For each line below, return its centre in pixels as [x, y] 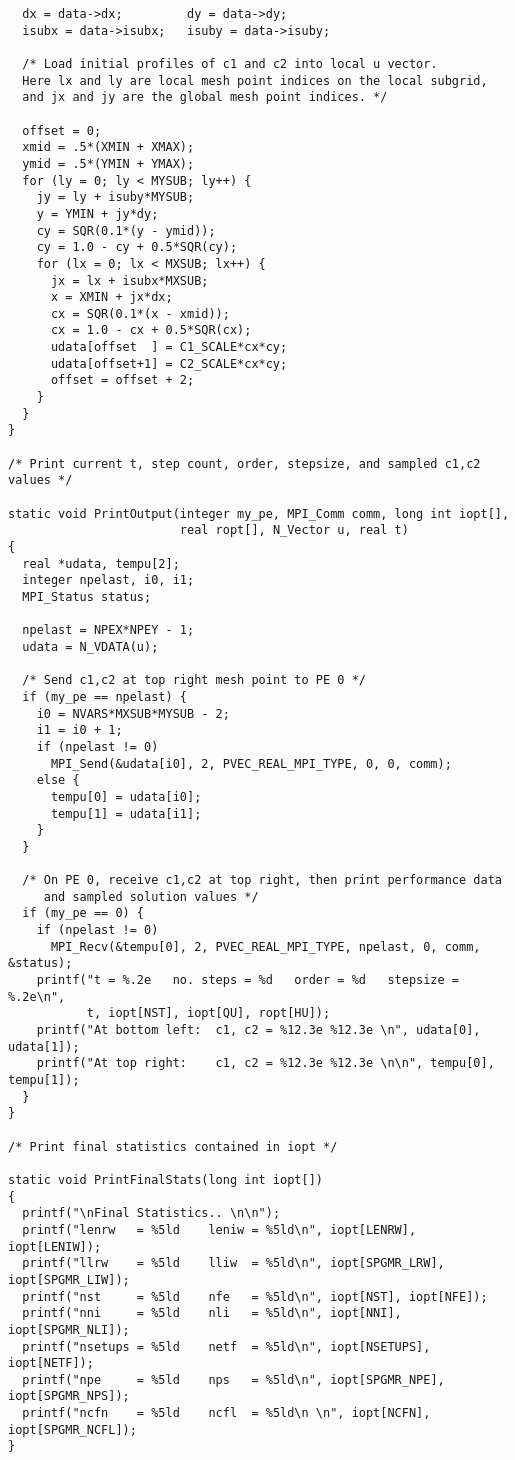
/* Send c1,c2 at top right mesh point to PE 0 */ [194, 680]
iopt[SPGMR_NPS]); [69, 1396]
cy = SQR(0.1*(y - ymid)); [126, 230]
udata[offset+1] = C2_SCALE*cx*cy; [169, 363]
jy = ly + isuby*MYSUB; [115, 197]
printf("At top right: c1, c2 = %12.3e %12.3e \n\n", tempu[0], [265, 1063]
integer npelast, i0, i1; [108, 580]
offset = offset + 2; [122, 380]
